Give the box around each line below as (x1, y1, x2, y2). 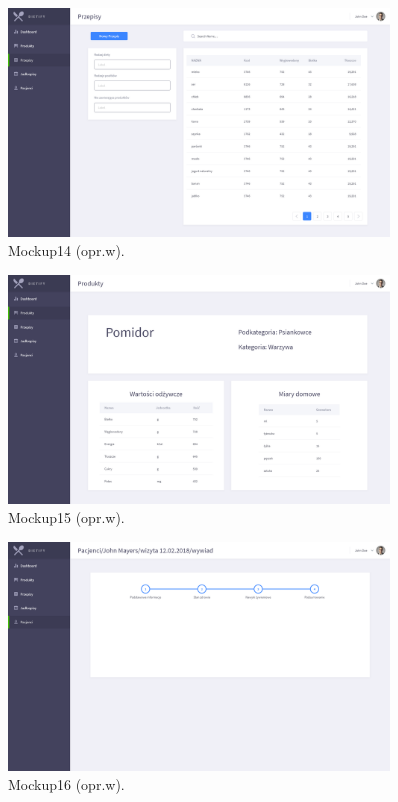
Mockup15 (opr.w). (8, 507, 125, 528)
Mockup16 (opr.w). (8, 774, 125, 795)
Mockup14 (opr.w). (8, 240, 125, 261)
